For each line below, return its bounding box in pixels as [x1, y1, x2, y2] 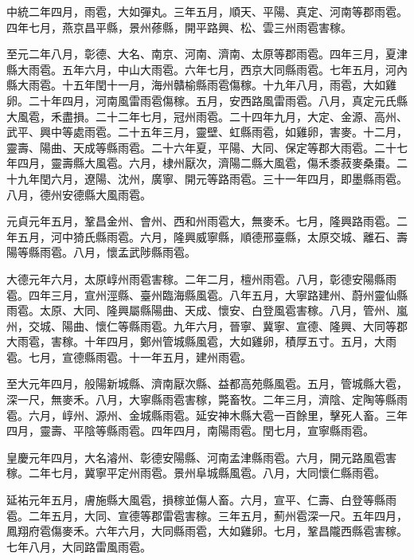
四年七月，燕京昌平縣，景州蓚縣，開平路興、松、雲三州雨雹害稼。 [6, 18, 352, 35]
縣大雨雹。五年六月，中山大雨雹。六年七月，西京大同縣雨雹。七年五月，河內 [6, 61, 408, 77]
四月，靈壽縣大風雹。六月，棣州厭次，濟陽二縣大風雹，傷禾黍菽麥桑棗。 [17, 155, 396, 171]
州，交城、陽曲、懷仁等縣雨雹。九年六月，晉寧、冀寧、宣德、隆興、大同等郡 [6, 317, 408, 334]
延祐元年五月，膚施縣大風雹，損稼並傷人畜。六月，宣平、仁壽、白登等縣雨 [6, 491, 396, 508]
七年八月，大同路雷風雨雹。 [6, 538, 151, 554]
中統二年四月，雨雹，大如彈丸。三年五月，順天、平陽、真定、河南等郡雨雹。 [6, 3, 408, 19]
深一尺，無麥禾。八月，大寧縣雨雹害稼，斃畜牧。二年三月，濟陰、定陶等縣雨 [6, 391, 408, 408]
